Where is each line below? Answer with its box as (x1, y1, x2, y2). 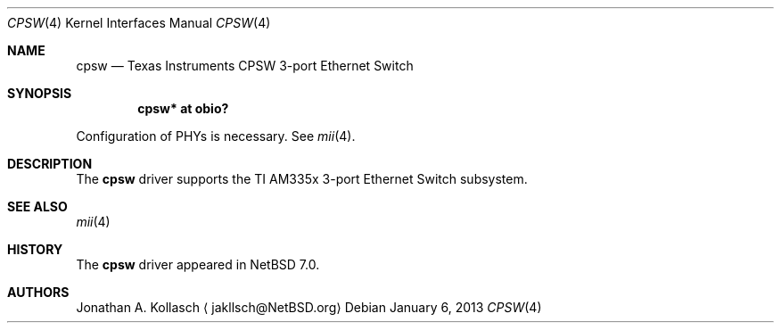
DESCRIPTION (7, 156, 93, 171)
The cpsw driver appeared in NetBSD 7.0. (76, 257, 320, 272)
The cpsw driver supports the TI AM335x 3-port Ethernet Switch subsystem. (76, 171, 528, 186)
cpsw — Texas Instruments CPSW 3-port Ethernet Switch (76, 58, 414, 73)
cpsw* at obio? (137, 101, 229, 116)
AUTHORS (7, 285, 70, 300)
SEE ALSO (7, 199, 68, 214)
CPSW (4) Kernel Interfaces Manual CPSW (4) (7, 15, 271, 30)
